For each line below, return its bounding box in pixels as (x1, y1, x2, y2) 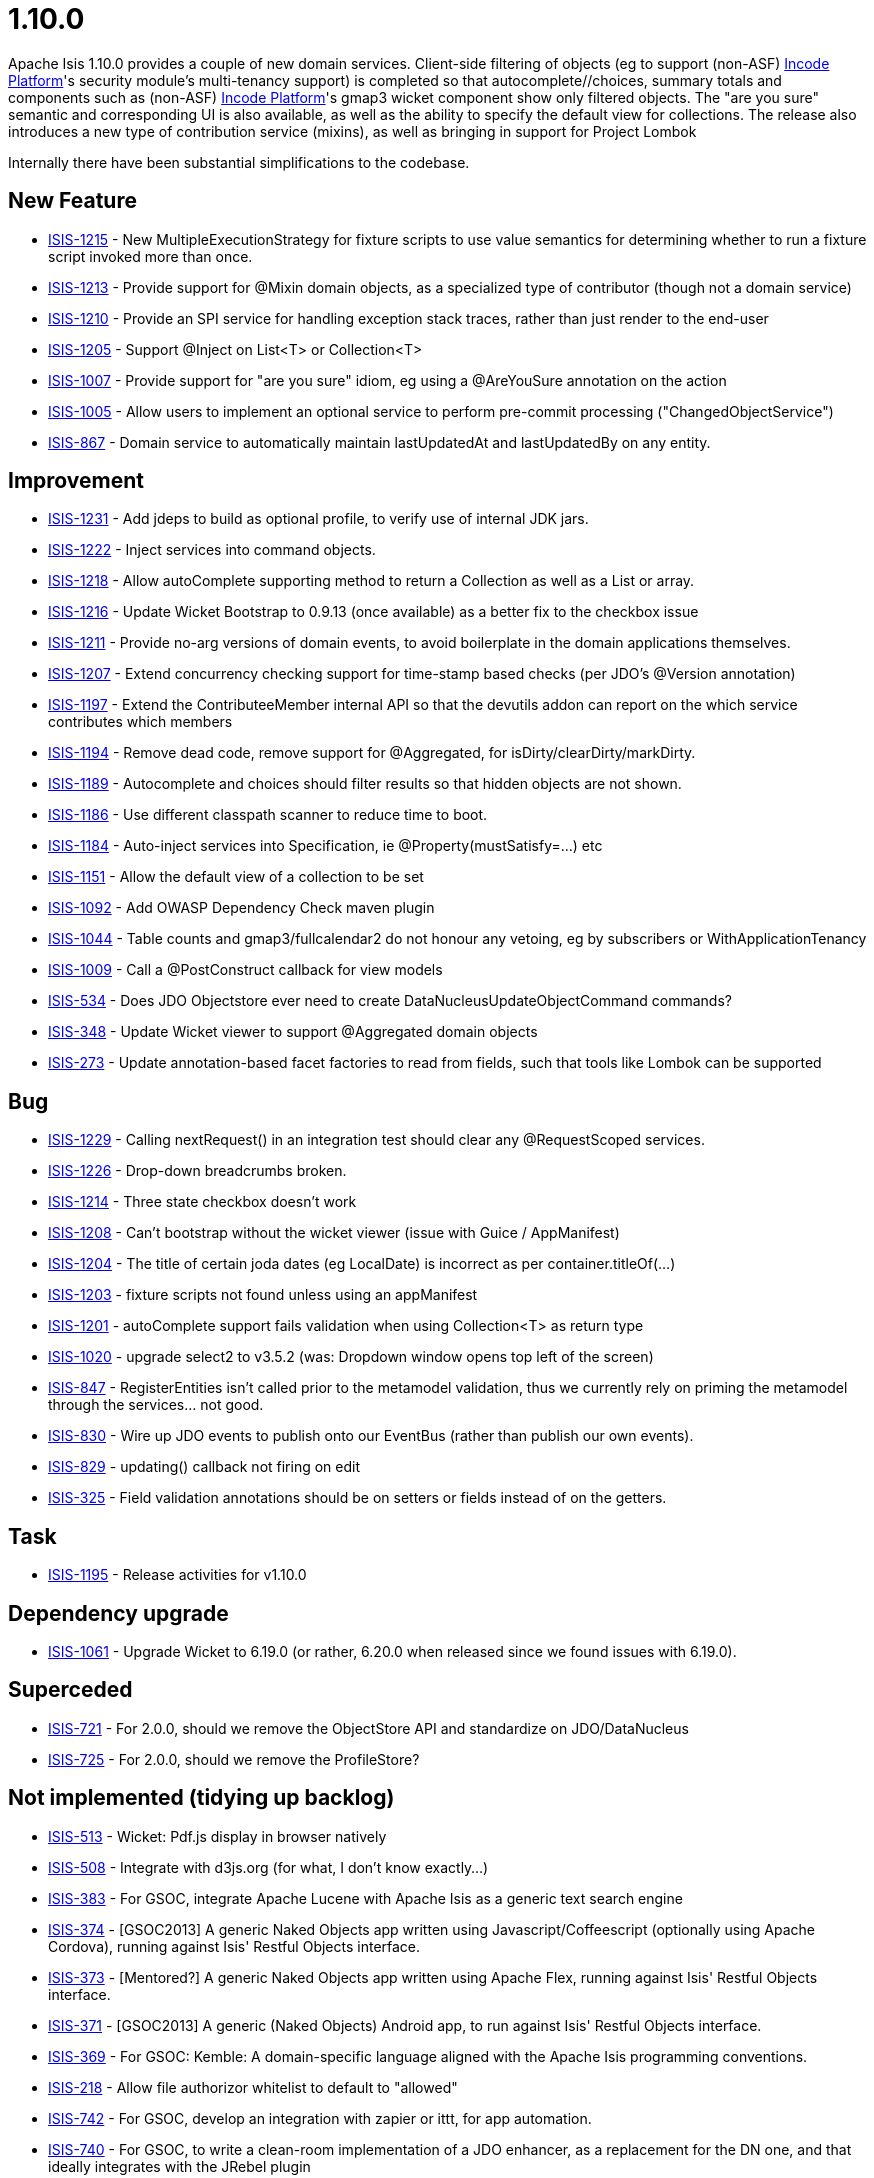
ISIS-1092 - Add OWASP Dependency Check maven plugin (48, 899, 435, 917)
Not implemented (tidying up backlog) (8, 1785, 395, 1811)
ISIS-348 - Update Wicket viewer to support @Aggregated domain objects (48, 1023, 538, 1041)
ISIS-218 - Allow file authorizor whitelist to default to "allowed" (48, 2078, 458, 2096)
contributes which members (48, 713, 233, 731)
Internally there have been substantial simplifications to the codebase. (8, 153, 470, 171)
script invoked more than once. (48, 247, 253, 265)
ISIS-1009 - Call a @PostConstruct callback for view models (48, 961, 443, 979)
